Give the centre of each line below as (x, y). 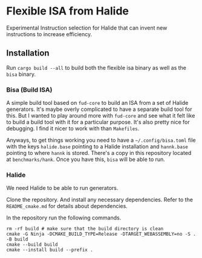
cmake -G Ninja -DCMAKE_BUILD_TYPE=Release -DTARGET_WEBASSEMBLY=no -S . (101, 234)
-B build (17, 239)
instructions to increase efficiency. (49, 34)
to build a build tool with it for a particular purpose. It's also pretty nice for (98, 122)
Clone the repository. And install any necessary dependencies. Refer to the (100, 200)
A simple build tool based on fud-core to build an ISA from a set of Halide (97, 103)
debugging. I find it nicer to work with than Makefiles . (73, 128)
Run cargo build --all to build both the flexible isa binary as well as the (96, 68)
